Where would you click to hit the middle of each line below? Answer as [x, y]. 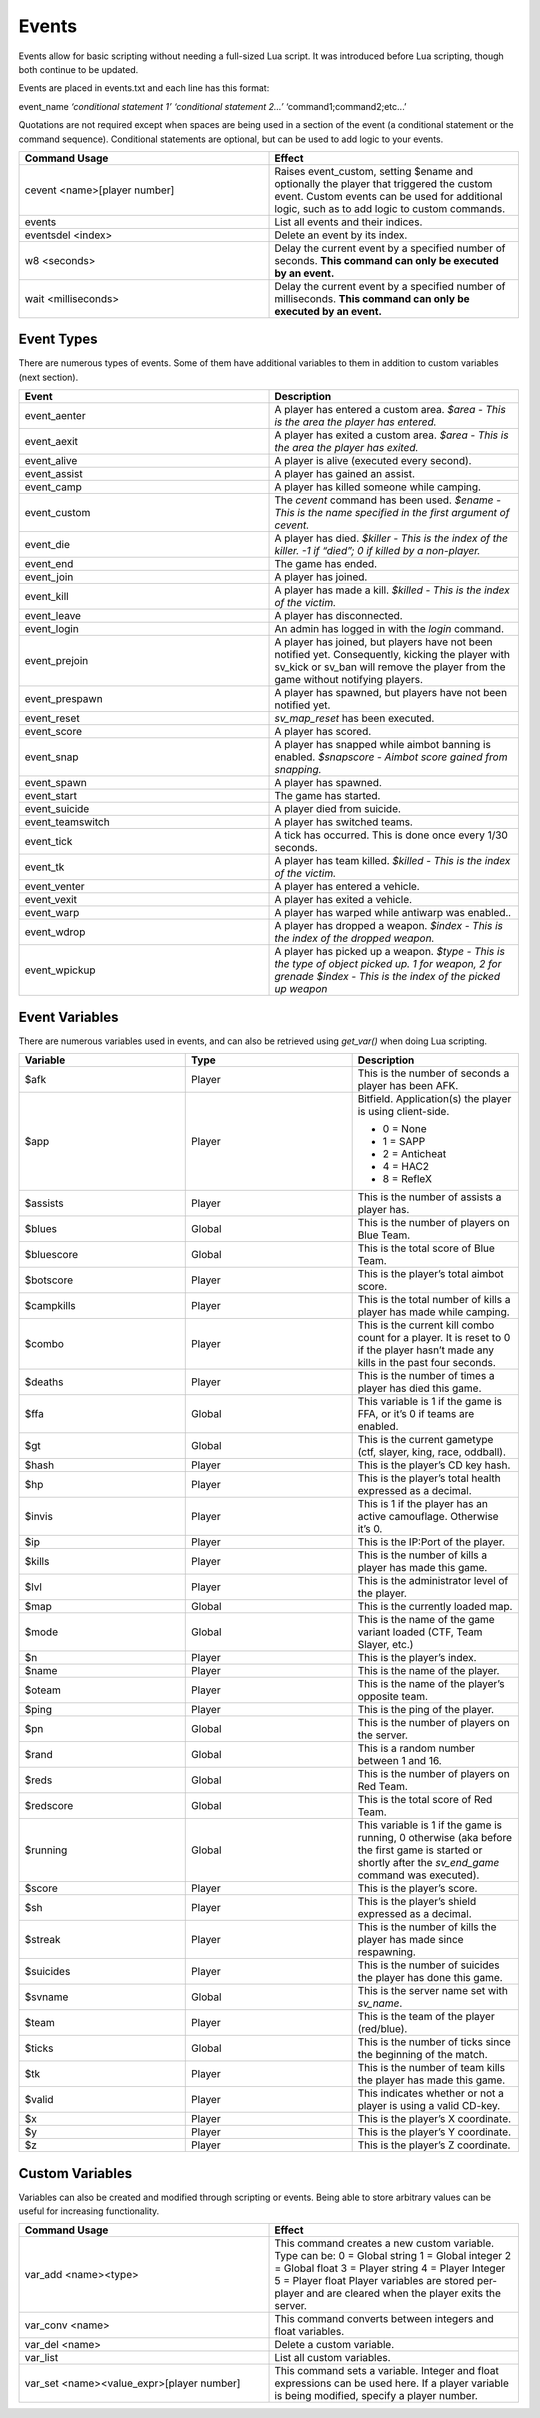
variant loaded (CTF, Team [420, 1632]
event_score [53, 732]
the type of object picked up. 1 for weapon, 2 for [388, 964]
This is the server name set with [433, 1991]
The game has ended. [326, 564]
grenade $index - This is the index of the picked [387, 977]
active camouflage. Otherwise [428, 1517]
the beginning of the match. [423, 2055]
